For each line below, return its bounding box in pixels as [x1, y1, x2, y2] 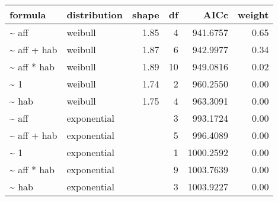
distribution [66, 8, 123, 21]
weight [238, 8, 269, 21]
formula [9, 8, 46, 21]
